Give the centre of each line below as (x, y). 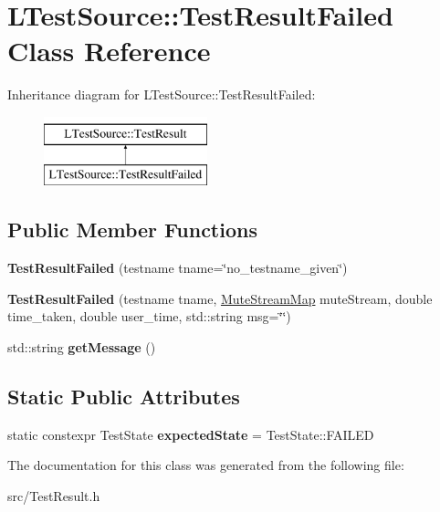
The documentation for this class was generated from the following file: (206, 465)
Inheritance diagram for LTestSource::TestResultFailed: (162, 94)
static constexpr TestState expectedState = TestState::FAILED (191, 434)
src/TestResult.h (54, 496)
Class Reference (109, 51)
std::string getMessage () (82, 347)
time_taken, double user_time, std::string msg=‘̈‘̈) (149, 316)
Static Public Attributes (124, 397)
